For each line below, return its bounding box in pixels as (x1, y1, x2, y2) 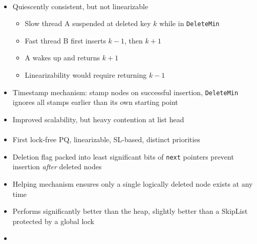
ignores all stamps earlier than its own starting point (12, 97, 178, 107)
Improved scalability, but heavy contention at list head (12, 114, 184, 124)
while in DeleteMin (159, 18, 220, 29)
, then (124, 35, 143, 46)
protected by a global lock (12, 215, 94, 226)
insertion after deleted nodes (12, 161, 102, 172)
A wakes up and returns (25, 52, 100, 63)
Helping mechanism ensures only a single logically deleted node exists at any (12, 178, 253, 189)
